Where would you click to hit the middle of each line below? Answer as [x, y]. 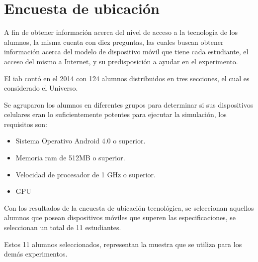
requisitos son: [26, 124]
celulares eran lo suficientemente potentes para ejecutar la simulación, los [115, 114]
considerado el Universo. [41, 88]
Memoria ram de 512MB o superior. [70, 158]
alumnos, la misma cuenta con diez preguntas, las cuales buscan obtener [114, 42]
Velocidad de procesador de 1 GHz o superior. [86, 174]
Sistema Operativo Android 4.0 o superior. [81, 141]
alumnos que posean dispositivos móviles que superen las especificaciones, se [120, 217]
